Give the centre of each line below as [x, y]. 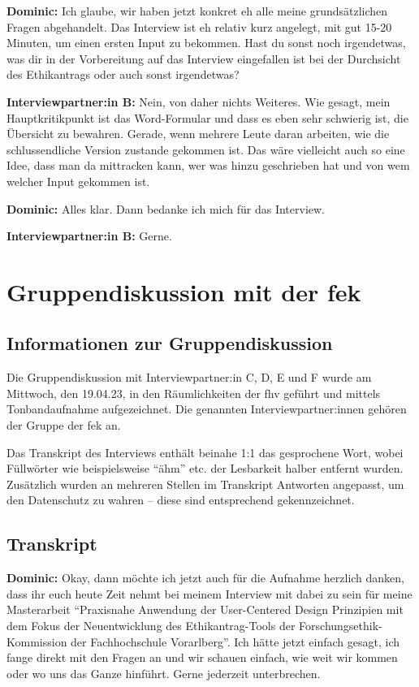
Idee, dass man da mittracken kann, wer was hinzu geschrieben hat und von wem [208, 165]
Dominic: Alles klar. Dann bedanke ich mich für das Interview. [166, 208]
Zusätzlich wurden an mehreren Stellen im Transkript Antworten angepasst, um [205, 484]
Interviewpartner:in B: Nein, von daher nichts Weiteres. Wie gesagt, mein [199, 101]
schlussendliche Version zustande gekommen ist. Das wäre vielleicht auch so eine [206, 149]
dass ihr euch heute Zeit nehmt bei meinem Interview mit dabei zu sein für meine [209, 593]
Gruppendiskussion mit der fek [184, 291]
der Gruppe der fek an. [64, 425]
